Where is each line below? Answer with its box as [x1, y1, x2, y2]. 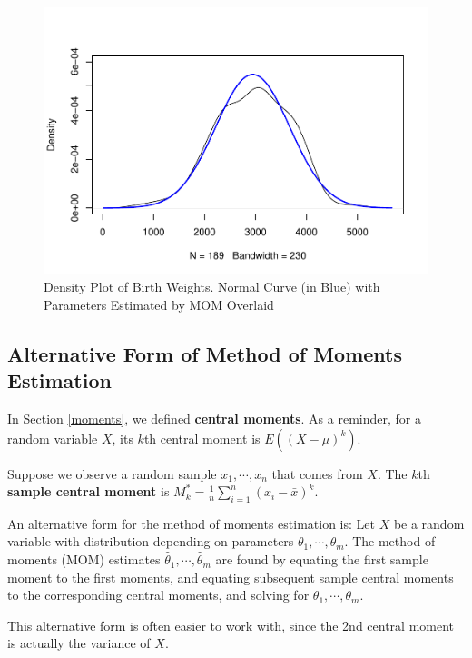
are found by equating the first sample [215, 550, 428, 569]
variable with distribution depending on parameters [7, 532, 294, 551]
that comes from [271, 464, 363, 483]
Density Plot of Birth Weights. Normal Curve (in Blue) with [44, 277, 380, 296]
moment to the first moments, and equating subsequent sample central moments [7, 567, 454, 586]
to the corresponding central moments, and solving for [7, 585, 310, 604]
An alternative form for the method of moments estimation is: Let [7, 513, 375, 533]
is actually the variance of [7, 633, 151, 653]
